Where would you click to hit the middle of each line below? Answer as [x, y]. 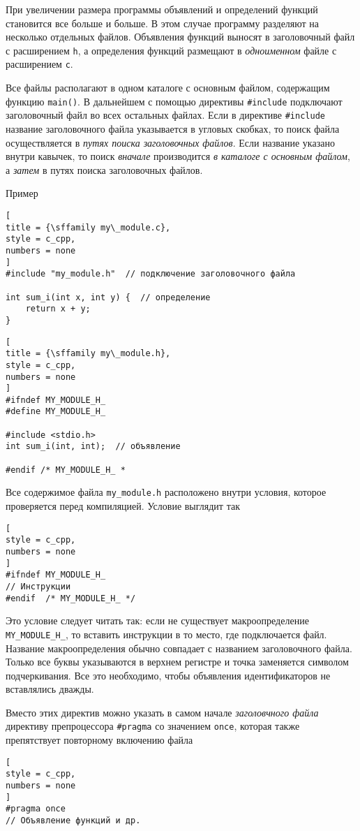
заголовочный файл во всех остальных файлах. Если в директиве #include [165, 115]
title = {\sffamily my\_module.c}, [88, 227]
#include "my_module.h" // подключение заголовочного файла [151, 274]
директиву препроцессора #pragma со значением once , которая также [153, 726]
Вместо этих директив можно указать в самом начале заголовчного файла [162, 712]
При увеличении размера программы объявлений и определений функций [162, 9]
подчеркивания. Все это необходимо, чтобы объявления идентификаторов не [168, 675]
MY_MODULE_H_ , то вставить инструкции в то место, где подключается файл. [166, 634]
